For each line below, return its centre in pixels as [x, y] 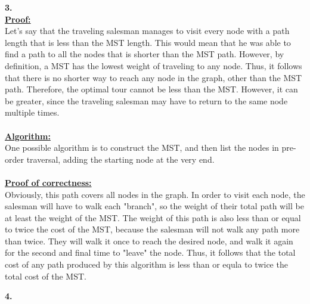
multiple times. [32, 112]
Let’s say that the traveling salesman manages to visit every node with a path [147, 31]
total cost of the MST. [46, 276]
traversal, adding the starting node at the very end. [120, 159]
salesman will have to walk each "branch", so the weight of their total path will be [154, 206]
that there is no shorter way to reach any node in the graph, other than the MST [154, 77]
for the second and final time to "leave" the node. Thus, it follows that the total [150, 252]
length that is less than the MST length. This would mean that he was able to [148, 42]
